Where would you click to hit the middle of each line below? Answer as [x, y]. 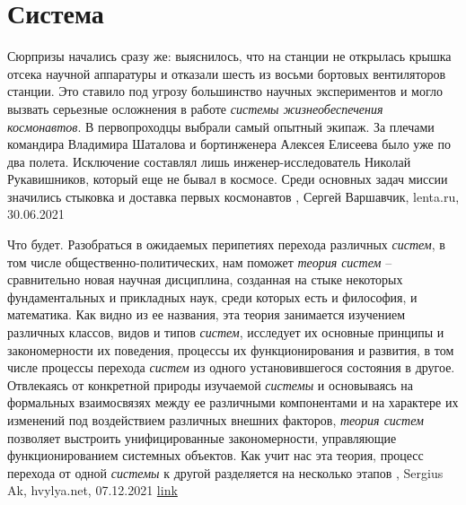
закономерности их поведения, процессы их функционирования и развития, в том [231, 349]
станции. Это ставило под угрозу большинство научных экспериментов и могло [225, 91]
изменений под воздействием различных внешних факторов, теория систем [215, 420]
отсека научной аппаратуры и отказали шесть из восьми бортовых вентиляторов [227, 73]
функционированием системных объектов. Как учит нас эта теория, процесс [215, 455]
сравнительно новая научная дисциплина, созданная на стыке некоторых [205, 279]
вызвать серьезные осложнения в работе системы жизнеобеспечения [195, 108]
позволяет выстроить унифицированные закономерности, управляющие [202, 437]
